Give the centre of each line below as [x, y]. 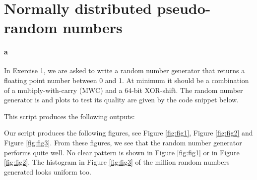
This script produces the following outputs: [69, 116]
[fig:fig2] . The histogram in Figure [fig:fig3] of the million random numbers [117, 162]
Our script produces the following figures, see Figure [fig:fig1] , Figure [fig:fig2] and [128, 133]
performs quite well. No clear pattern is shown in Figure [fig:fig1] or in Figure [122, 152]
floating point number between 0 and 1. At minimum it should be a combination [127, 80]
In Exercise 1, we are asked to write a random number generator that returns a [125, 70]
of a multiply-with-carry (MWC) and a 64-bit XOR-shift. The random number [124, 90]
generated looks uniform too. [48, 171]
